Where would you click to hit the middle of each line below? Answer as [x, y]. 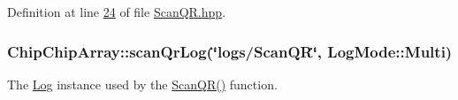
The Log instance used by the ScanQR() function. [142, 84]
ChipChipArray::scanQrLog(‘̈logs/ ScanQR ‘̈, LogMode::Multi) [230, 51]
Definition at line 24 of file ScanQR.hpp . [117, 12]
